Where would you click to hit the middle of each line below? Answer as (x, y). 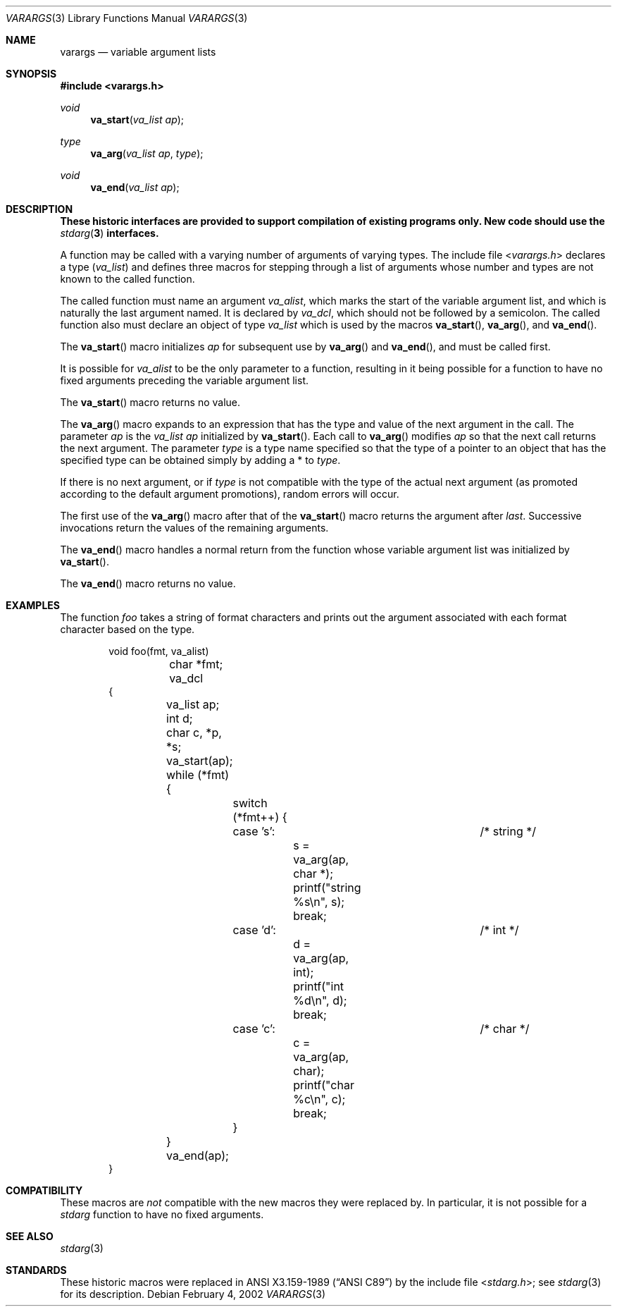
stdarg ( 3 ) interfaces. (110, 233)
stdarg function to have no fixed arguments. (162, 1214)
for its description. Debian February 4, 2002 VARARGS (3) (193, 1294)
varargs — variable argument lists (138, 52)
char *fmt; (196, 664)
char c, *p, (194, 732)
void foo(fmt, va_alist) (159, 651)
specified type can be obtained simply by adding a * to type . (200, 460)
